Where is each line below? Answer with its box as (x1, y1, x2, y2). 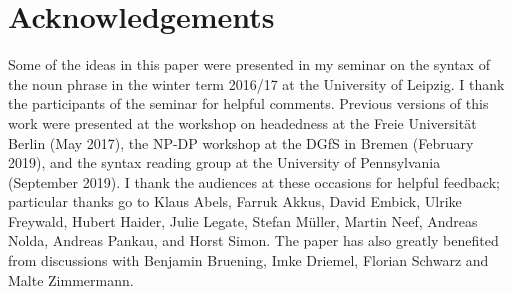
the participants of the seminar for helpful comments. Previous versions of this (8, 93, 489, 114)
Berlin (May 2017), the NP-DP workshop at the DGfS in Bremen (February (8, 132, 474, 153)
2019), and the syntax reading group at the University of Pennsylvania (8, 152, 441, 173)
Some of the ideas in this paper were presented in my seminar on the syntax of (8, 54, 490, 75)
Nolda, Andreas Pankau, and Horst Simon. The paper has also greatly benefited (8, 230, 499, 251)
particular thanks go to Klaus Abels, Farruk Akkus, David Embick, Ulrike (8, 191, 462, 212)
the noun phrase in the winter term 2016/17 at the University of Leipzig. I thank (8, 73, 505, 94)
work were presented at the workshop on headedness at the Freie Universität (8, 112, 477, 133)
